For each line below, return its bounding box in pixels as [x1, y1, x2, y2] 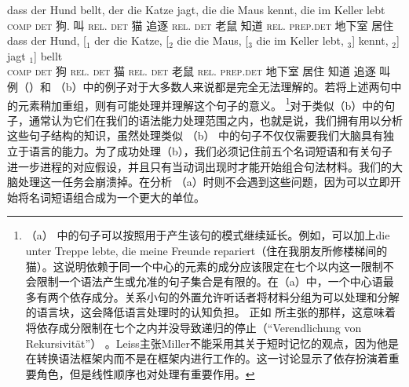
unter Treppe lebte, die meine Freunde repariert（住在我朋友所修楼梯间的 [25, 242, 388, 258]
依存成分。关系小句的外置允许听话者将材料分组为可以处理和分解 [69, 288, 400, 305]
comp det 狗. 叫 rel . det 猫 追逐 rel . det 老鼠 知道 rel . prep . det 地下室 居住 [7, 16, 394, 33]
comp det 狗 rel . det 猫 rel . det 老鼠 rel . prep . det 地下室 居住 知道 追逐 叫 [7, 63, 391, 79]
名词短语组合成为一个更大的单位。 [28, 188, 205, 205]
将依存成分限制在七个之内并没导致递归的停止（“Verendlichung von [25, 319, 362, 335]
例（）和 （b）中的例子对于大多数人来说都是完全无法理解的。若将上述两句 [7, 78, 391, 94]
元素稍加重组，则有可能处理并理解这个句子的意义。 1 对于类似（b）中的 [17, 94, 385, 113]
